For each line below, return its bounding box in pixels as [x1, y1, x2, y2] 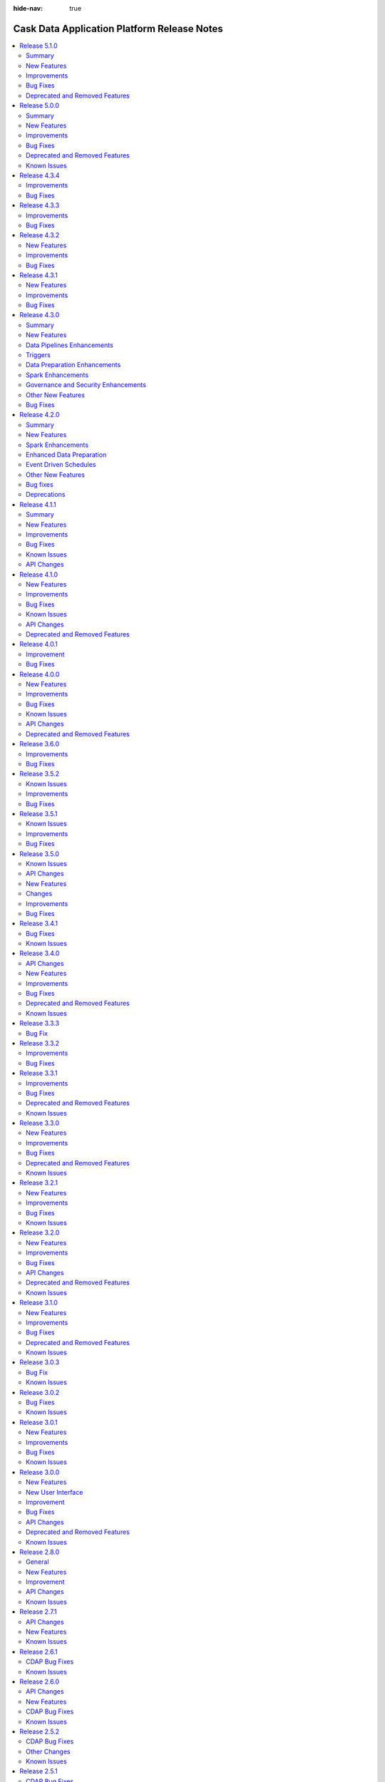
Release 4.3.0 [19, 311, 60, 319]
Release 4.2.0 [19, 411, 60, 419]
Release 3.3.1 [19, 1069, 58, 1078]
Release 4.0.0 [19, 670, 60, 679]
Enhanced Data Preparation [26, 450, 107, 459]
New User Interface [26, 1488, 83, 1496]
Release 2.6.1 [19, 1647, 58, 1656]
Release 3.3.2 [19, 1039, 60, 1047]
